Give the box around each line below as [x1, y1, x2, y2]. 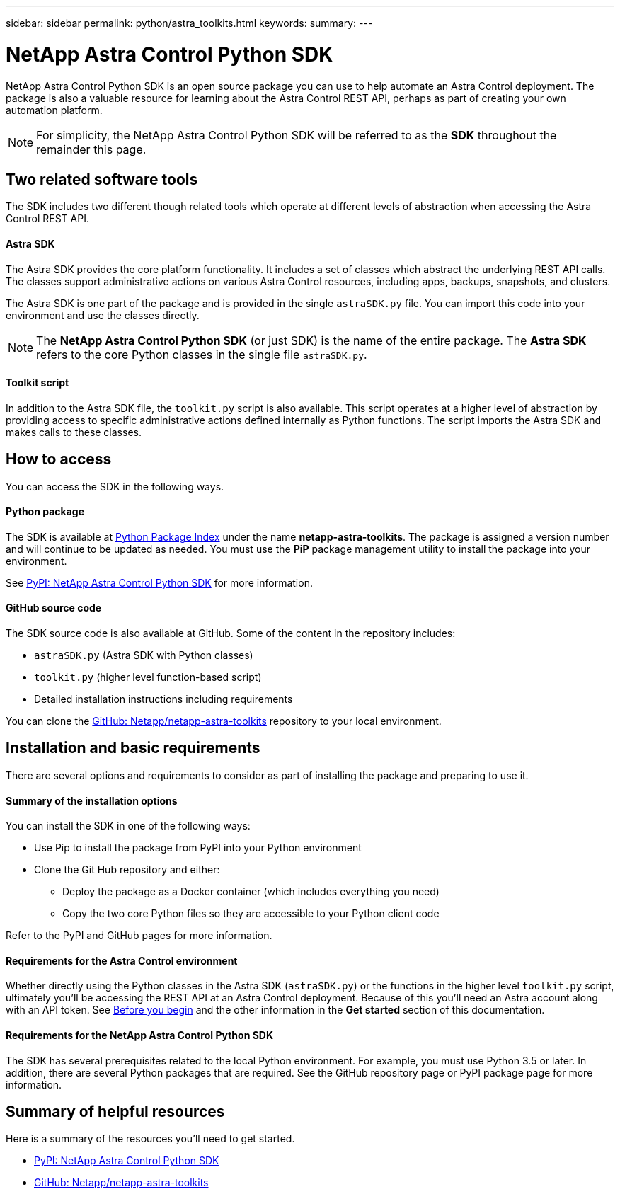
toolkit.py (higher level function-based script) [34, 671, 262, 684]
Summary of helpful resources [6, 1102, 225, 1120]
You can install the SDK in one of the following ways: [6, 820, 251, 832]
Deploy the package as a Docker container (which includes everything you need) [62, 885, 440, 898]
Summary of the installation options [6, 794, 178, 807]
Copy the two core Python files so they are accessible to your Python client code [62, 907, 440, 920]
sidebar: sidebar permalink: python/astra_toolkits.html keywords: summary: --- [6, 17, 373, 29]
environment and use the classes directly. [6, 309, 200, 321]
